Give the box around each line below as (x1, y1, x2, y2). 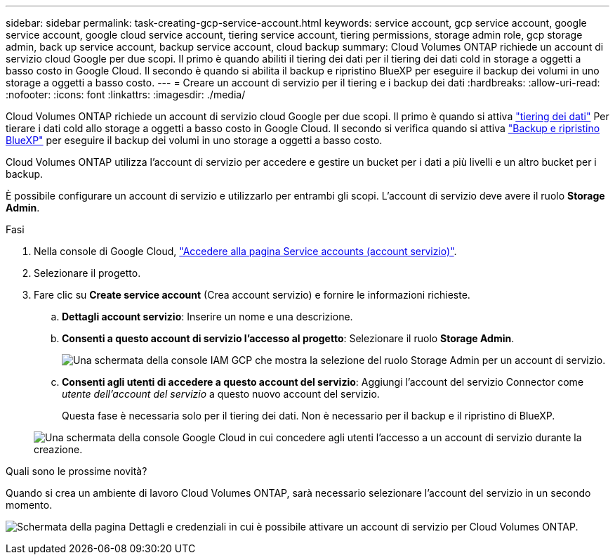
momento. (6, 499, 53, 511)
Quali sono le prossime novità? (6, 465, 147, 477)
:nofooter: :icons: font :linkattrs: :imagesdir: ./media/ (6, 89, 246, 100)
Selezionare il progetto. (34, 267, 141, 279)
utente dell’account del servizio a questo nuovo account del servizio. (62, 388, 380, 400)
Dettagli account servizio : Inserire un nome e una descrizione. (62, 311, 353, 323)
